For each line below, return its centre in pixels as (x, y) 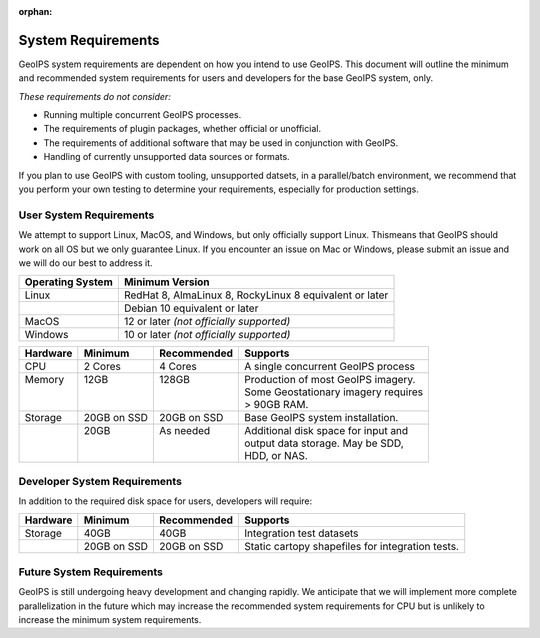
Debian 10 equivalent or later (191, 308)
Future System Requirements (91, 572)
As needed (185, 431)
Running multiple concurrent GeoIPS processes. (142, 115)
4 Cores (178, 367)
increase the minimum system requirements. (110, 620)
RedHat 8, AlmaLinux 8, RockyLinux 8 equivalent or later (256, 295)
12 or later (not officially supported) (207, 322)
